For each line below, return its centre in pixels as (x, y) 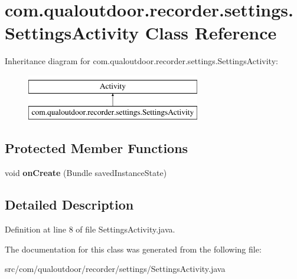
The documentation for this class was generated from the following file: (133, 249)
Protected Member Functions (97, 148)
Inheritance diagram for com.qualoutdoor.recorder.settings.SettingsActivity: (141, 61)
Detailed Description (69, 205)
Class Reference (211, 33)
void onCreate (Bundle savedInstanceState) (86, 173)
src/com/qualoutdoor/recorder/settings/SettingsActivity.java (115, 269)
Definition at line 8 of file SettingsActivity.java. (90, 229)
